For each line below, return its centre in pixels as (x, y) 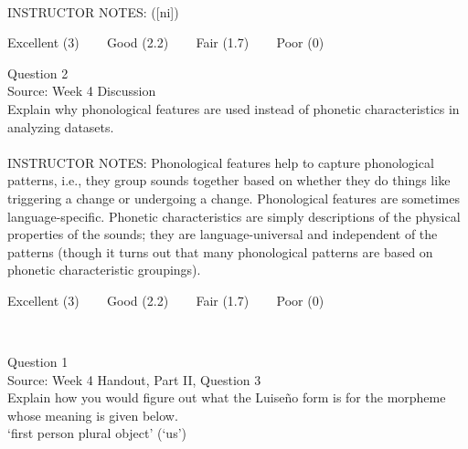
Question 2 (38, 73)
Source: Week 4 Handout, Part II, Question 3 (134, 379)
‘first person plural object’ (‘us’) (97, 433)
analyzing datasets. (61, 126)
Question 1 (38, 362)
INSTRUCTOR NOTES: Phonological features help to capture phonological (221, 162)
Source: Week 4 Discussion (82, 91)
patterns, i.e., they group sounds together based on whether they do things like (229, 180)
